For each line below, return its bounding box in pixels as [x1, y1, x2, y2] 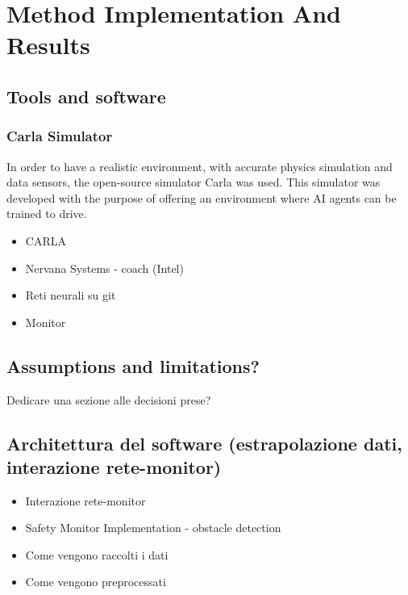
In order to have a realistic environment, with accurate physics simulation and [6, 157, 393, 174]
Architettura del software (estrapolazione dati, [6, 430, 402, 455]
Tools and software [6, 83, 166, 108]
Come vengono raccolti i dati [25, 546, 169, 563]
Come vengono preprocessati [25, 573, 166, 590]
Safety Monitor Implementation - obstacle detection [25, 519, 281, 536]
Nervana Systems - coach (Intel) [25, 259, 184, 276]
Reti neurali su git [25, 287, 116, 304]
